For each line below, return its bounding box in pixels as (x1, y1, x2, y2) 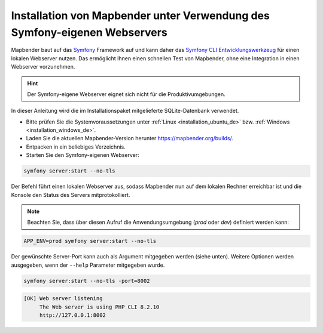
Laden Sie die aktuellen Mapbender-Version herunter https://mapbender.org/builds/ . (26, 135, 233, 142)
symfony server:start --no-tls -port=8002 (23, 277, 150, 284)
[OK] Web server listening (23, 295, 103, 302)
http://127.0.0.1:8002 (39, 312, 106, 319)
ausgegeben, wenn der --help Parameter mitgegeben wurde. (11, 261, 165, 269)
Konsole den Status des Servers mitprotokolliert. (11, 191, 130, 198)
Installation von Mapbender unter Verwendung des (11, 9, 270, 22)
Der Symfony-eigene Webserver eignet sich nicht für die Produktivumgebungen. (27, 90, 226, 98)
